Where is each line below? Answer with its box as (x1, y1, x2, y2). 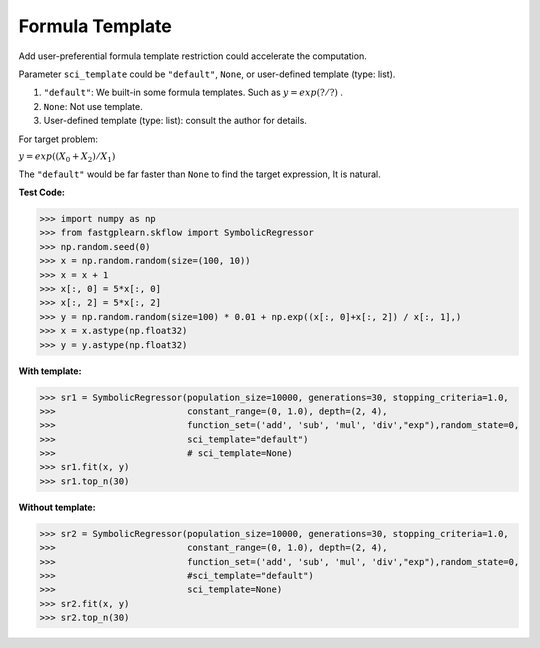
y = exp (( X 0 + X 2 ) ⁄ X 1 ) (18, 150, 116, 164)
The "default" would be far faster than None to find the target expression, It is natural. (18, 168, 382, 180)
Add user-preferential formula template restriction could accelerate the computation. (18, 50, 367, 62)
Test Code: (18, 186, 65, 199)
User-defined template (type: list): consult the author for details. (43, 115, 307, 127)
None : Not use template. (43, 100, 144, 112)
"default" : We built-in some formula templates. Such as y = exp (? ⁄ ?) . (43, 86, 344, 99)
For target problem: (18, 133, 99, 145)
